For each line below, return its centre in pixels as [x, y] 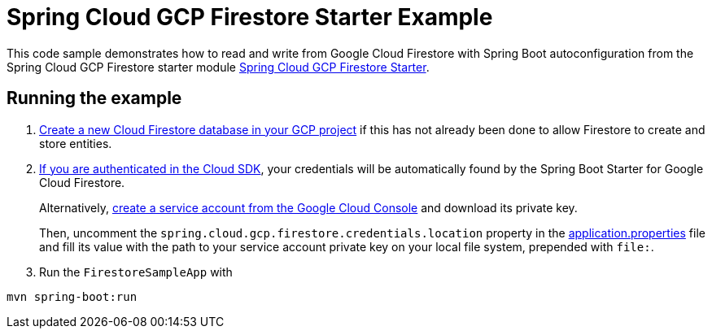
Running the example [94, 98]
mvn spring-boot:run [72, 296]
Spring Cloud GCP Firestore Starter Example [250, 17]
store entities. [76, 143]
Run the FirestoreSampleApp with [136, 272]
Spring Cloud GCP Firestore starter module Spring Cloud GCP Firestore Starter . [218, 67]
